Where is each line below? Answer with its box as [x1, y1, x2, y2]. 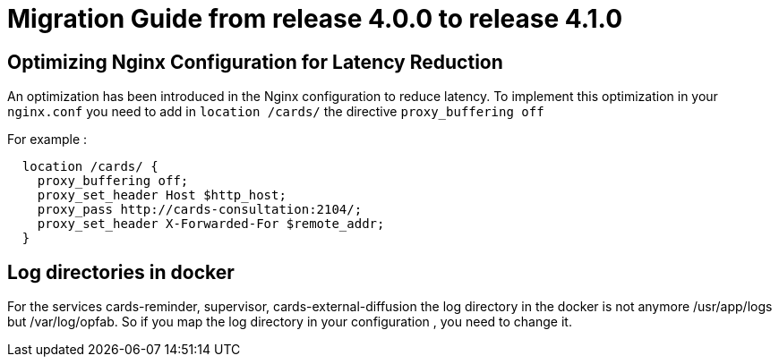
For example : [7, 131, 88, 148]
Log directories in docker [7, 260, 235, 284]
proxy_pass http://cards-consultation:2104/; [37, 202, 363, 217]
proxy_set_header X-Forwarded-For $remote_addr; [37, 216, 385, 232]
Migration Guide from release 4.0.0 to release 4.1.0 [7, 4, 623, 34]
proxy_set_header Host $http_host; [37, 188, 287, 203]
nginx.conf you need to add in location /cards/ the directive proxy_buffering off [7, 104, 544, 120]
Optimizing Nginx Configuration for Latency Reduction [7, 50, 503, 73]
